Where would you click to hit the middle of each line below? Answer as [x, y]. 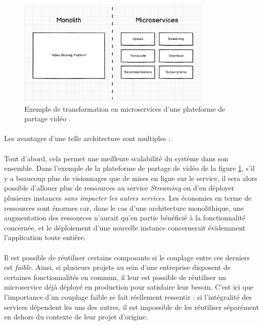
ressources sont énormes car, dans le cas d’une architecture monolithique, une [124, 207]
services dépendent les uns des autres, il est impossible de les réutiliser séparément [131, 307]
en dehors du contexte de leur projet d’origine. [76, 317]
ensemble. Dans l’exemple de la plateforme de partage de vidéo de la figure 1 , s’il [129, 168]
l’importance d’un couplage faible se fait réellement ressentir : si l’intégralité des [128, 296]
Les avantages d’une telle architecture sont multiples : [87, 138]
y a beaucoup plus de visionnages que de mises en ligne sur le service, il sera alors [131, 178]
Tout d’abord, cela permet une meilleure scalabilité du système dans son [116, 158]
